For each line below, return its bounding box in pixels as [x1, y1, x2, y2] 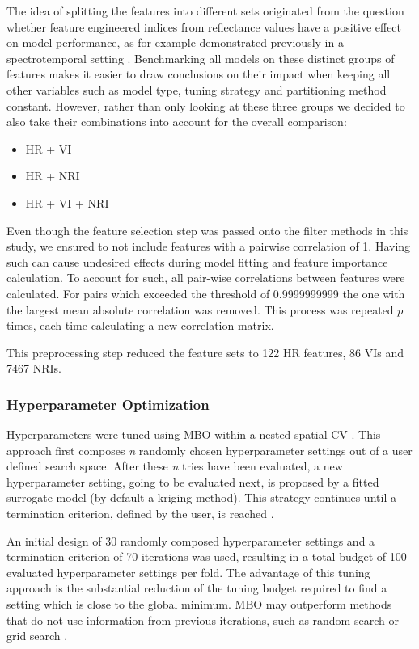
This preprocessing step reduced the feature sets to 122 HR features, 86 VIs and [6, 343, 404, 360]
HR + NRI [25, 167, 80, 184]
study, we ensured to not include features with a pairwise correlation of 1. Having [6, 238, 411, 255]
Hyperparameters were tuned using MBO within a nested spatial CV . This [6, 426, 381, 443]
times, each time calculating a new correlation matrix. [6, 317, 274, 334]
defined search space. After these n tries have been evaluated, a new [6, 457, 343, 474]
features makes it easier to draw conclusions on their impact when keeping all [6, 65, 391, 82]
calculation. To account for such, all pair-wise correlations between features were [6, 269, 405, 286]
